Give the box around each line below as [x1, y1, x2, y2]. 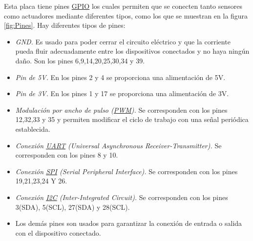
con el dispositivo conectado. [15, 227, 101, 238]
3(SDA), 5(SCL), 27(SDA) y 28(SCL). [15, 201, 130, 212]
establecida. [15, 123, 50, 134]
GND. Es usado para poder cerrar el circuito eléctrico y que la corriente [15, 36, 231, 46]
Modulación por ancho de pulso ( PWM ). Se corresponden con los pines [15, 104, 228, 115]
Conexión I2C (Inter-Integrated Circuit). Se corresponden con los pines [15, 192, 228, 202]
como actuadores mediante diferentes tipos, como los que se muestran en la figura [4, 10, 248, 20]
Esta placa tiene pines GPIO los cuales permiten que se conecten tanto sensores [4, 1, 243, 11]
